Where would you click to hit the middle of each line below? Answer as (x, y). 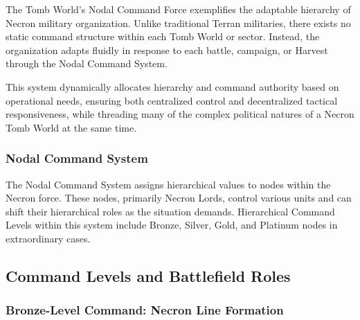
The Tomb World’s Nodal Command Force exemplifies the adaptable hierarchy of (178, 9)
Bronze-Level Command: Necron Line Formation (145, 310)
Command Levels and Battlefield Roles (148, 275)
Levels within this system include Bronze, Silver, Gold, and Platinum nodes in (172, 225)
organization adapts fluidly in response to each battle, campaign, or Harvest (167, 50)
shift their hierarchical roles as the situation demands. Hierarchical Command (170, 211)
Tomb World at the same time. (71, 127)
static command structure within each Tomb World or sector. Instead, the (163, 36)
